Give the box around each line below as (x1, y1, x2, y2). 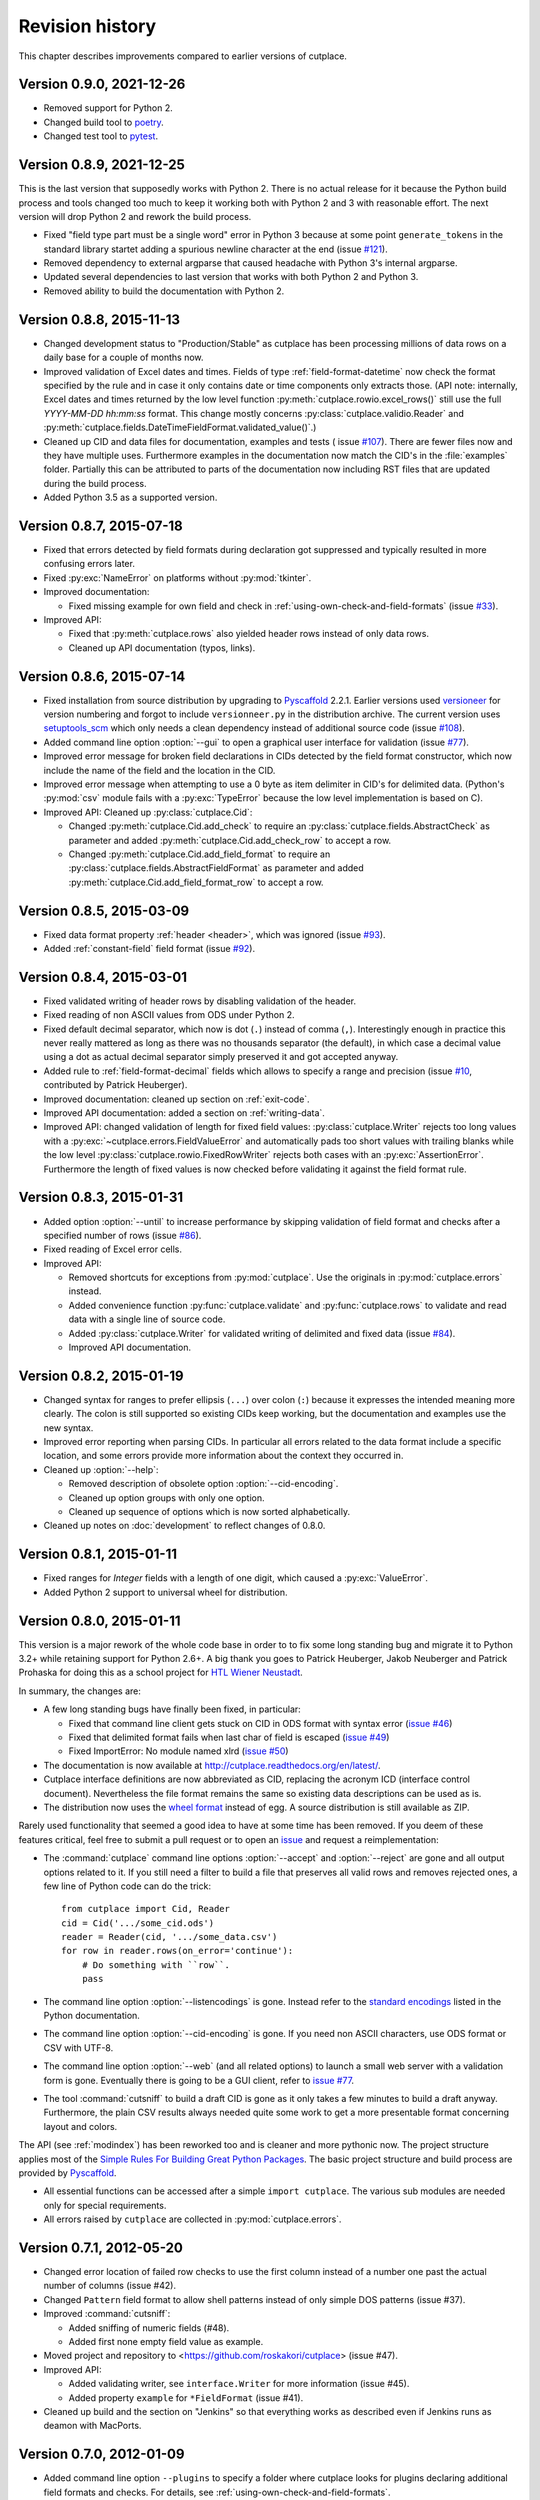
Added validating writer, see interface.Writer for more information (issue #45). (68, 2378, 410, 2390)
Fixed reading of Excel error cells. (43, 1243, 183, 1255)
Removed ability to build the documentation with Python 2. (43, 285, 285, 297)
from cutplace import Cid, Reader (61, 1903, 230, 1915)
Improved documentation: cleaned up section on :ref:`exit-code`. (43, 1093, 310, 1105)
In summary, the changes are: (18, 1685, 142, 1697)
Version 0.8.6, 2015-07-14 (18, 668, 186, 685)
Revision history (18, 15, 157, 37)
